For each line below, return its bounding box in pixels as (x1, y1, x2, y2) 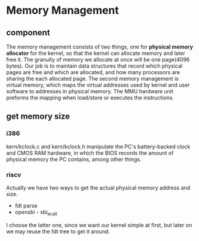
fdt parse (14, 202, 38, 209)
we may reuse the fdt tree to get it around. (6, 228, 111, 235)
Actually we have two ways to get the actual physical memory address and (6, 184, 191, 191)
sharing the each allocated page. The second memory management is (6, 75, 179, 82)
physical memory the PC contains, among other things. (6, 155, 142, 163)
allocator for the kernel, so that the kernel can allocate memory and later (6, 50, 185, 57)
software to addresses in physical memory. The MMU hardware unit (6, 88, 173, 94)
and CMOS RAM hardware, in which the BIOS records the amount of (6, 149, 174, 156)
